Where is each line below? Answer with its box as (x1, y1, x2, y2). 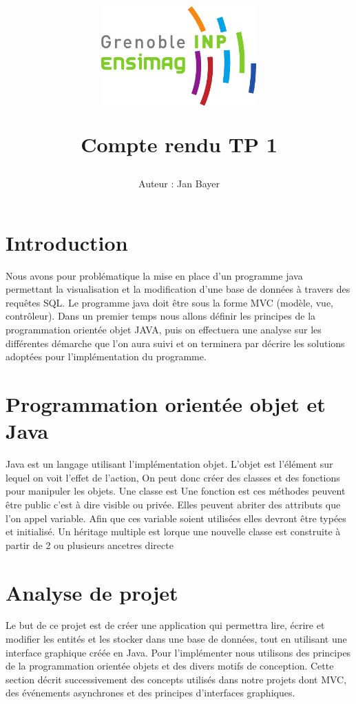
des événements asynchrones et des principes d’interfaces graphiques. (6, 685, 295, 700)
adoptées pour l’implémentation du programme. (6, 349, 207, 364)
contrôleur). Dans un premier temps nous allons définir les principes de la (6, 309, 316, 323)
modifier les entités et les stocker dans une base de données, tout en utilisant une (6, 632, 347, 646)
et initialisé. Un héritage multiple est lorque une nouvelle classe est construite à (6, 524, 341, 539)
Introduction (6, 228, 128, 256)
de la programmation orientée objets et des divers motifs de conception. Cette (6, 659, 334, 673)
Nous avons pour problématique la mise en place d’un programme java (6, 268, 303, 282)
